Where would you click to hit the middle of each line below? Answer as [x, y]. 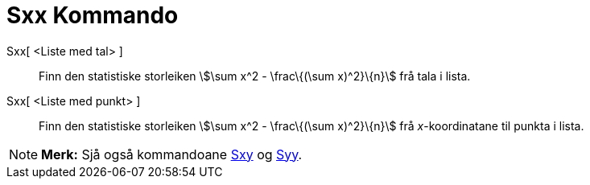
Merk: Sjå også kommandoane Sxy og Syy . [172, 154]
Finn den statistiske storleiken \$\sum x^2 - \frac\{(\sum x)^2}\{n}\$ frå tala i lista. [255, 76]
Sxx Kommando [93, 15]
